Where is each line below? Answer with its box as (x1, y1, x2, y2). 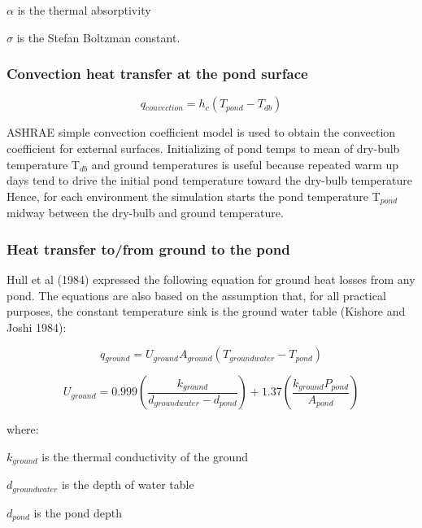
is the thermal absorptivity (17, 2, 151, 18)
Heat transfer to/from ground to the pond (7, 238, 290, 259)
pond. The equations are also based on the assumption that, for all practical (7, 286, 386, 303)
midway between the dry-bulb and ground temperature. (7, 204, 284, 221)
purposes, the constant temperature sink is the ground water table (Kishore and (7, 303, 406, 320)
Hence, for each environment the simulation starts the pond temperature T (7, 187, 381, 204)
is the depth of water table (61, 476, 194, 493)
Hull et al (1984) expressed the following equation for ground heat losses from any (7, 271, 415, 288)
